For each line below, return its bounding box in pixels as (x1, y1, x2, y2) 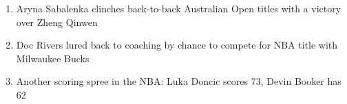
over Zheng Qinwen (16, 14, 98, 29)
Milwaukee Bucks (16, 51, 90, 65)
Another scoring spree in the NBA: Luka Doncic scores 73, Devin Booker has (16, 74, 341, 88)
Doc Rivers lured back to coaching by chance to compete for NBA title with (16, 38, 338, 52)
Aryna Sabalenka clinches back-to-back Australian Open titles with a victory (16, 1, 341, 15)
